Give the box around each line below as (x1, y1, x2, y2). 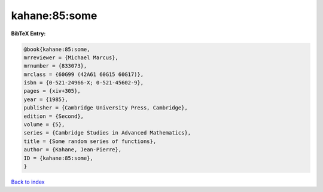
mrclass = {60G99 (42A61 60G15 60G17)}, (23, 71, 144, 78)
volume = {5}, (23, 121, 65, 128)
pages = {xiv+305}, (23, 87, 81, 95)
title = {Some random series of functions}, (23, 138, 157, 145)
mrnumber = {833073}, (23, 63, 87, 69)
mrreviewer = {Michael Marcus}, (23, 54, 119, 61)
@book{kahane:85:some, (23, 45, 90, 53)
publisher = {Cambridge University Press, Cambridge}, (23, 105, 188, 111)
